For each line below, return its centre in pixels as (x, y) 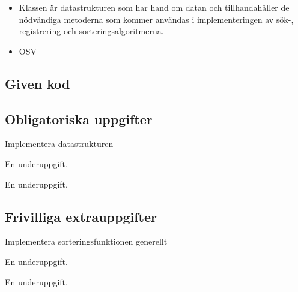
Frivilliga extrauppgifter (81, 216)
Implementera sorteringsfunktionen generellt (86, 241)
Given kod (38, 83)
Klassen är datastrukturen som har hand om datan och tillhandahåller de (154, 7)
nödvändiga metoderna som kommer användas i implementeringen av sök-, (156, 19)
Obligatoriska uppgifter (79, 118)
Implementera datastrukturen (59, 144)
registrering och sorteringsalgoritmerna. (91, 31)
